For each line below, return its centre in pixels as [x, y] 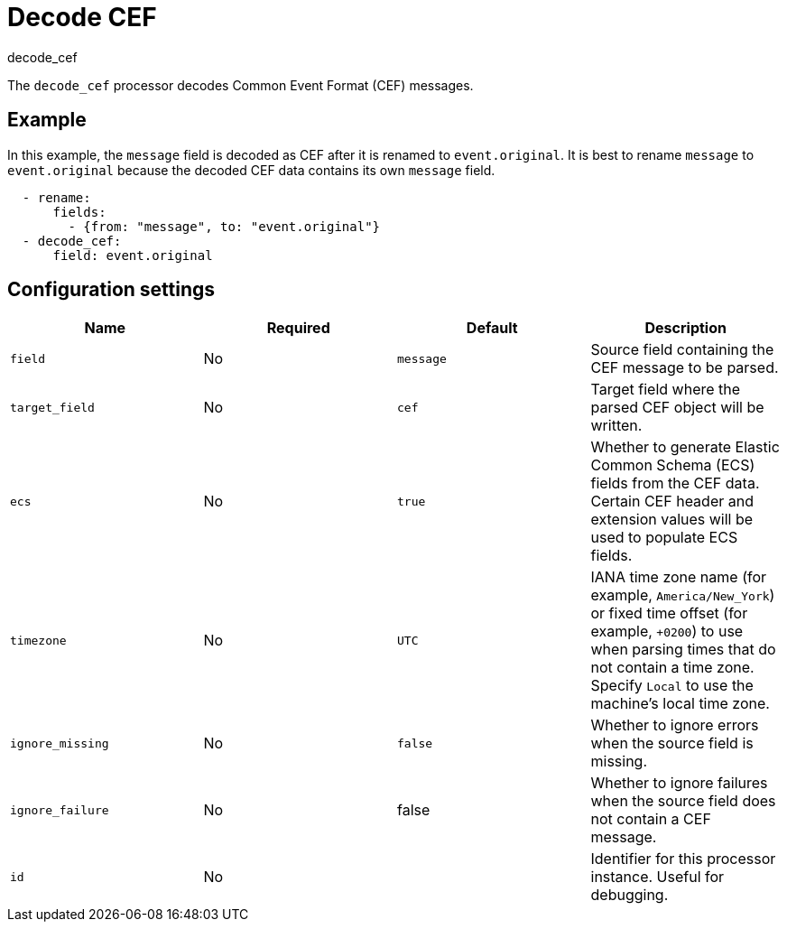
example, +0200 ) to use [667, 632]
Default [492, 328]
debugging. [630, 895]
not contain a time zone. [672, 668]
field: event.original [133, 255]
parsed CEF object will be [677, 408]
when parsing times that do [683, 650]
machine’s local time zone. [680, 704]
